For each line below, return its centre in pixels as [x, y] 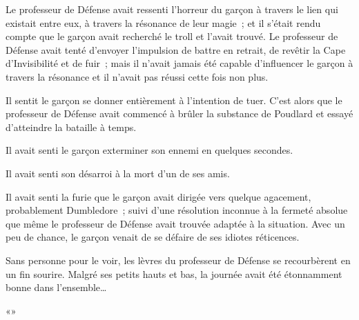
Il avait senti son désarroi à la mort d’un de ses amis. [118, 173]
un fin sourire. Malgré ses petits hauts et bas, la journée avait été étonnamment [174, 273]
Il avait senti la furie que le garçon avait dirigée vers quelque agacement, [158, 196]
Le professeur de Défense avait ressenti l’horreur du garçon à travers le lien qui [172, 9]
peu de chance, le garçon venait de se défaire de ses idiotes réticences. [153, 237]
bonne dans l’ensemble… [56, 287]
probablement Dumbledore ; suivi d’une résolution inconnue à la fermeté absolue [177, 210]
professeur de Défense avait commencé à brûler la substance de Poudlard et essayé [179, 113]
